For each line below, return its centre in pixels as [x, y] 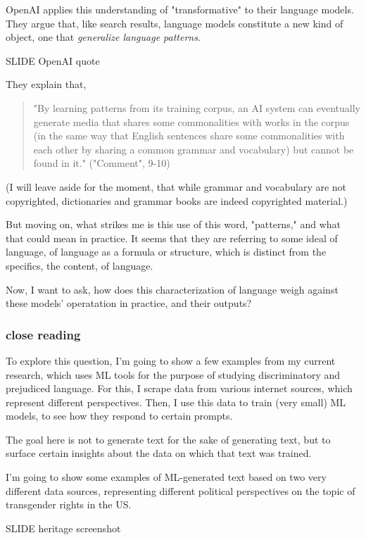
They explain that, [46, 84]
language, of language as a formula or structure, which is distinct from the [166, 252]
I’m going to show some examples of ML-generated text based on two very [166, 477]
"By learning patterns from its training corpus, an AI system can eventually [197, 107]
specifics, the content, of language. [80, 265]
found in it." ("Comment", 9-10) [102, 163]
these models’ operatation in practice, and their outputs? [129, 303]
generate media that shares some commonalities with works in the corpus [191, 121]
